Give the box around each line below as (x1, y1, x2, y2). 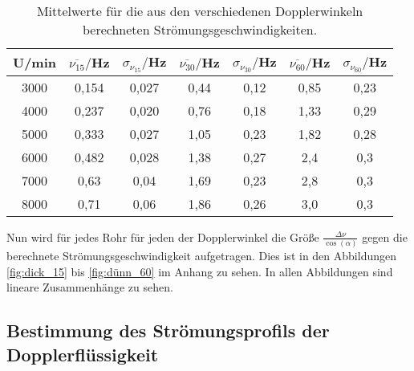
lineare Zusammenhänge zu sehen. (6, 279, 173, 296)
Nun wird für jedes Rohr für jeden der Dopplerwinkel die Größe (6, 228, 319, 245)
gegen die (362, 228, 408, 245)
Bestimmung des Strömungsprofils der (6, 318, 330, 343)
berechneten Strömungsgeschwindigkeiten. (82, 20, 318, 39)
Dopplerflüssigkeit (6, 341, 159, 366)
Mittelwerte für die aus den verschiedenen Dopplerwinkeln (36, 2, 363, 20)
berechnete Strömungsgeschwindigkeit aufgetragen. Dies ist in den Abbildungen (6, 247, 396, 264)
